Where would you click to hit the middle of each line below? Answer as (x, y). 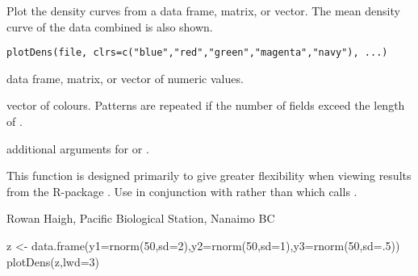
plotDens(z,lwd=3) (53, 261)
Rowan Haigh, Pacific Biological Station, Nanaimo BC (141, 218)
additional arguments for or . (78, 148)
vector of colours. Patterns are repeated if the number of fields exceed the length (206, 105)
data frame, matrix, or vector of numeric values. (125, 78)
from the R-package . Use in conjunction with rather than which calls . (182, 191)
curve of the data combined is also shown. (110, 26)
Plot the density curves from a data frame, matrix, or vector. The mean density (203, 10)
